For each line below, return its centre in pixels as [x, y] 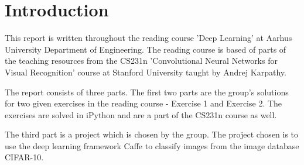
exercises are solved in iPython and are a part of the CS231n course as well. [141, 114]
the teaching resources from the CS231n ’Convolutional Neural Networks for [141, 61]
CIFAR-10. [24, 157]
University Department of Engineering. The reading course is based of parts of [146, 49]
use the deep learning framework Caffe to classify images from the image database [152, 145]
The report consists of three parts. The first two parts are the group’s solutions [147, 92]
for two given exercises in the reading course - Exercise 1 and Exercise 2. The [144, 103]
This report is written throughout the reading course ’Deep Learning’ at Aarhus [148, 38]
